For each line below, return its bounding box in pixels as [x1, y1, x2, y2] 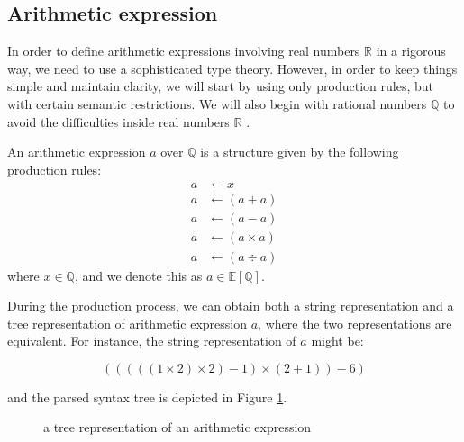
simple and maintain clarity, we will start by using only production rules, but [7, 77, 434, 95]
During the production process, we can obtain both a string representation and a [7, 296, 454, 315]
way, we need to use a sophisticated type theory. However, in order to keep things [7, 59, 458, 77]
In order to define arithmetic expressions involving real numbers [7, 41, 360, 60]
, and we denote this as [74, 266, 203, 284]
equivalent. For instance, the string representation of [7, 331, 296, 350]
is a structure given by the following [200, 142, 399, 161]
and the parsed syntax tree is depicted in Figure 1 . [7, 387, 287, 406]
